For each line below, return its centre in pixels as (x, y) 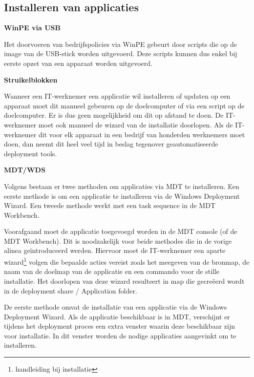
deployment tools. (31, 153)
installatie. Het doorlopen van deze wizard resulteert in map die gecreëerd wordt (124, 281)
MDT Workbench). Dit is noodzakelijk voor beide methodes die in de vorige (118, 241)
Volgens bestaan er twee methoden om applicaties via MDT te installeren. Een (122, 186)
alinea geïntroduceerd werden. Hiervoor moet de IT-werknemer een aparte (115, 250)
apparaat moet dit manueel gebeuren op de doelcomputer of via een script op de (124, 105)
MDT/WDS (25, 170)
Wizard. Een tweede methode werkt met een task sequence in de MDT (110, 205)
